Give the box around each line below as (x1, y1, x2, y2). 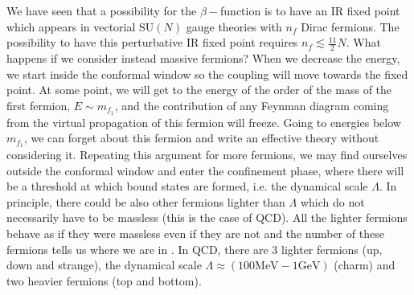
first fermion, (6, 96, 71, 113)
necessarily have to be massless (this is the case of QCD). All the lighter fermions (6, 209, 408, 226)
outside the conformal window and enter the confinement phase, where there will (6, 162, 404, 178)
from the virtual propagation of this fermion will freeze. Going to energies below (6, 113, 401, 130)
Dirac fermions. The (301, 18, 400, 35)
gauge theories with (186, 18, 282, 35)
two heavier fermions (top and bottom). (6, 272, 202, 289)
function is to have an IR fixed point (220, 2, 400, 18)
